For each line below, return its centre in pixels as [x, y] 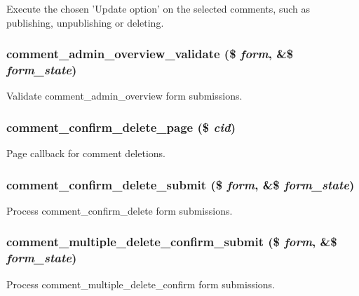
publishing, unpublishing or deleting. [85, 22]
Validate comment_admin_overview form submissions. [124, 96]
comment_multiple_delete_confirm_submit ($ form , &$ [172, 242]
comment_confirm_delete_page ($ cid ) [121, 127]
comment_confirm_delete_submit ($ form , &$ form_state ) [181, 184]
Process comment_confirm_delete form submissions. [120, 210]
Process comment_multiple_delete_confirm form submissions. [141, 284]
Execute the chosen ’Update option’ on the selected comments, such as [158, 8]
